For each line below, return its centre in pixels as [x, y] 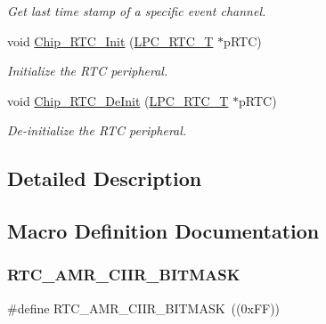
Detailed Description [105, 178]
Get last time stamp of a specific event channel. [137, 11]
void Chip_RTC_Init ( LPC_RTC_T [110, 40]
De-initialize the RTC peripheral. [97, 130]
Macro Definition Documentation [163, 231]
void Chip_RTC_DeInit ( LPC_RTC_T [118, 100]
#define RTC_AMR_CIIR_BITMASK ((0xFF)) [144, 308]
